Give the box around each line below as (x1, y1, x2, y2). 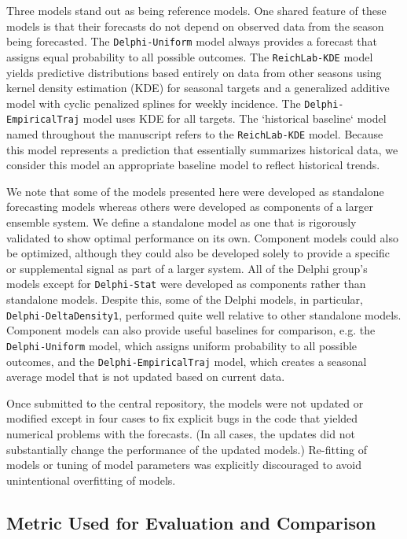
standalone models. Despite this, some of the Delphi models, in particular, (6, 291, 363, 308)
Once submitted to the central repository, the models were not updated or (6, 394, 364, 411)
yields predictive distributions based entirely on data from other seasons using (6, 64, 382, 80)
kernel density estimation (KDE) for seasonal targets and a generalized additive (6, 79, 390, 96)
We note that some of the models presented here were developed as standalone (6, 183, 384, 199)
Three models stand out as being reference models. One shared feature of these (6, 2, 387, 18)
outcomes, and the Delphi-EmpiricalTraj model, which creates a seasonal (6, 353, 367, 369)
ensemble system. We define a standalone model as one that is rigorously (6, 214, 357, 231)
